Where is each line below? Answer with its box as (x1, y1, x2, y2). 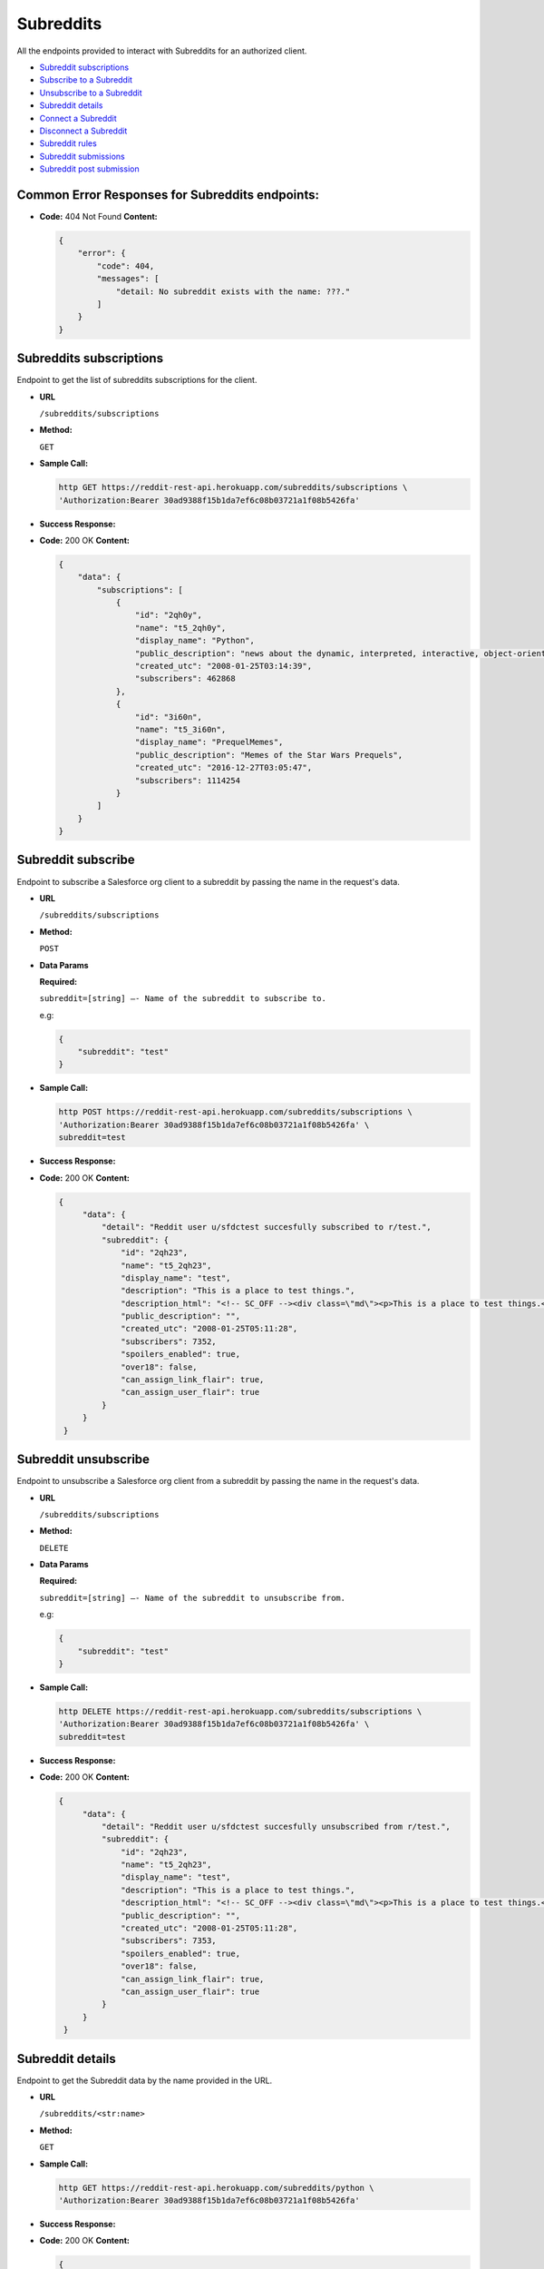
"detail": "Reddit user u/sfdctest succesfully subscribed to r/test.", (101, 1222, 432, 1233)
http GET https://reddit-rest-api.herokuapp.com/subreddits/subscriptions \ (58, 482, 408, 493)
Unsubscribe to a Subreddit (39, 87, 142, 98)
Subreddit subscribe (16, 852, 135, 868)
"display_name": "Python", (134, 635, 256, 646)
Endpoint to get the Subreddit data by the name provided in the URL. (16, 2075, 273, 2086)
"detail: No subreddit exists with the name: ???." (115, 286, 351, 297)
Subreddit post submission (39, 163, 140, 174)
